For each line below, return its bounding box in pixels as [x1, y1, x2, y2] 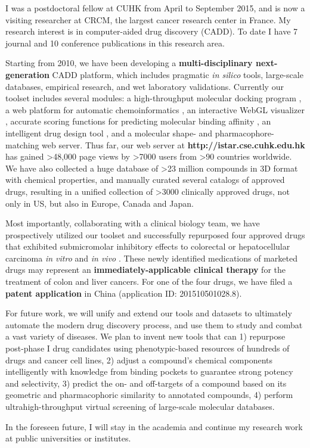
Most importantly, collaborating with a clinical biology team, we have [5, 217, 260, 229]
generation [5, 68, 49, 80]
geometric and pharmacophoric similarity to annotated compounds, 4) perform [5, 388, 293, 401]
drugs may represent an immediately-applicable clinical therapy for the [5, 263, 286, 276]
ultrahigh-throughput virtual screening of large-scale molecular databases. [5, 400, 275, 412]
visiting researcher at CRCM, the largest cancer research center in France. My [5, 13, 291, 26]
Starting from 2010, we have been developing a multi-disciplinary [5, 57, 253, 69]
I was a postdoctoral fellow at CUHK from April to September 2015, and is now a [5, 2, 305, 14]
